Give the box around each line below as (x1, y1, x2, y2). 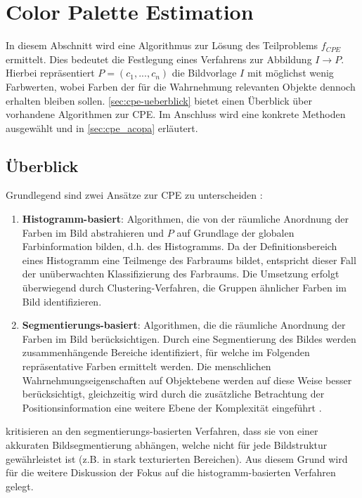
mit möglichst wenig (247, 65, 334, 80)
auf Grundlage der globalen (176, 225, 295, 240)
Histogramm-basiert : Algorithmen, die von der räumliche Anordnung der (22, 211, 349, 226)
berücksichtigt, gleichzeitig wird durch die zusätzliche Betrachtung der (22, 386, 325, 401)
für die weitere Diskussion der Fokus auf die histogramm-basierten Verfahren (6, 465, 336, 480)
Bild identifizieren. (22, 294, 102, 308)
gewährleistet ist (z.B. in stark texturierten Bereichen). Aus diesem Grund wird (6, 451, 348, 466)
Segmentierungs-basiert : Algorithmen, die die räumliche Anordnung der (22, 317, 346, 332)
